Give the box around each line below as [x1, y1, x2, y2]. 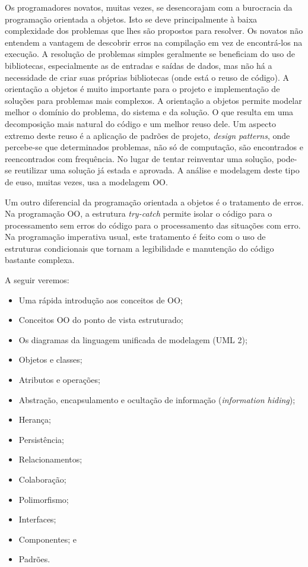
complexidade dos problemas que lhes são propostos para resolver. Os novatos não [5, 24, 303, 37]
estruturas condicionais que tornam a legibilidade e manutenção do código [5, 242, 274, 254]
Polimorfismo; [18, 493, 69, 505]
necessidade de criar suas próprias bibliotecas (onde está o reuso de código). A [5, 71, 290, 83]
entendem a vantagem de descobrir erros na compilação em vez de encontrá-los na [5, 36, 303, 48]
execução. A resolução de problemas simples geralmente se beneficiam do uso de [5, 47, 295, 60]
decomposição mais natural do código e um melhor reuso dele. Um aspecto [5, 117, 276, 129]
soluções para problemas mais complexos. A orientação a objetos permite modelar [5, 94, 302, 106]
